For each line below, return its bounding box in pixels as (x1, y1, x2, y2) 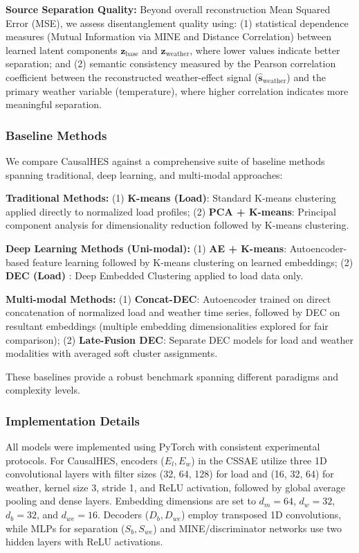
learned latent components (6, 42, 118, 57)
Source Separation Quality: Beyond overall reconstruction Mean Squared (6, 2, 331, 16)
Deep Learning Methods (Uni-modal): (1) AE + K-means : (6, 240, 287, 255)
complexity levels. (6, 383, 80, 397)
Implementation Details (6, 412, 140, 429)
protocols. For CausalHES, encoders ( (6, 453, 165, 467)
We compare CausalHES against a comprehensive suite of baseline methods (6, 153, 325, 168)
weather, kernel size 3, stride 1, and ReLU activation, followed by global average (6, 480, 346, 494)
